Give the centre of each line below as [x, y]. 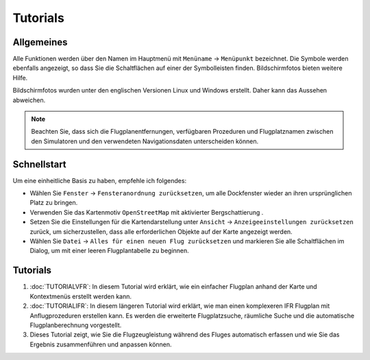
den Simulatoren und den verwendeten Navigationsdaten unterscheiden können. [145, 141]
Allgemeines [40, 42]
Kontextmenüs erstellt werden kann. [81, 296]
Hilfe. [20, 77]
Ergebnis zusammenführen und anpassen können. [101, 344]
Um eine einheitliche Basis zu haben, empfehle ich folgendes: [100, 180]
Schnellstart [39, 164]
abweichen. [29, 100]
